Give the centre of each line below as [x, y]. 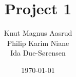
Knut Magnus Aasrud [38, 33]
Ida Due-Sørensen [38, 53]
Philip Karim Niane [38, 43]
